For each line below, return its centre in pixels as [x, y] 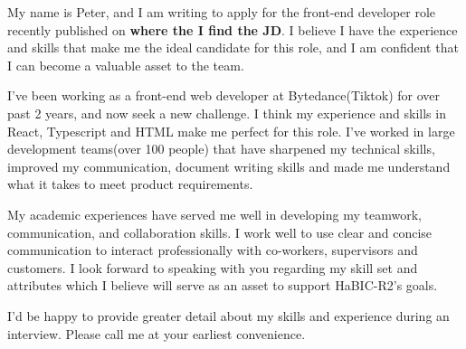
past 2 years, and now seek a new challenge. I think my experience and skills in [227, 113]
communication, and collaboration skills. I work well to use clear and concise [220, 232]
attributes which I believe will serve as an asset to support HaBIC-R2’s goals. [223, 285]
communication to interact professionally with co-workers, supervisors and [213, 250]
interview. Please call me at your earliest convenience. [157, 333]
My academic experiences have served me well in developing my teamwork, [214, 214]
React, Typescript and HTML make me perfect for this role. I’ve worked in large [231, 131]
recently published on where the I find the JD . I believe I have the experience [233, 29]
